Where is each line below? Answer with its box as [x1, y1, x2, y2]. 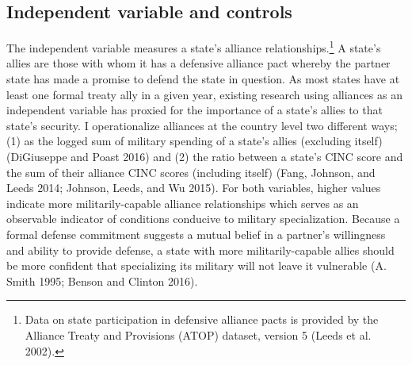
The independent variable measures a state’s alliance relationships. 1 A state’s [6, 37, 381, 56]
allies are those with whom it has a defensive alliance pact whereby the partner [6, 55, 391, 71]
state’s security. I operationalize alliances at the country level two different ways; [6, 117, 398, 133]
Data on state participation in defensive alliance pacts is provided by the [25, 311, 379, 328]
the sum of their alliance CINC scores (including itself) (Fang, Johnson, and [6, 163, 376, 180]
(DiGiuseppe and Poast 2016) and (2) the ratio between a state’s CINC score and [6, 148, 403, 165]
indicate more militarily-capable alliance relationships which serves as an [6, 194, 359, 211]
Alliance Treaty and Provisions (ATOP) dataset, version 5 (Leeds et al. [25, 326, 372, 343]
